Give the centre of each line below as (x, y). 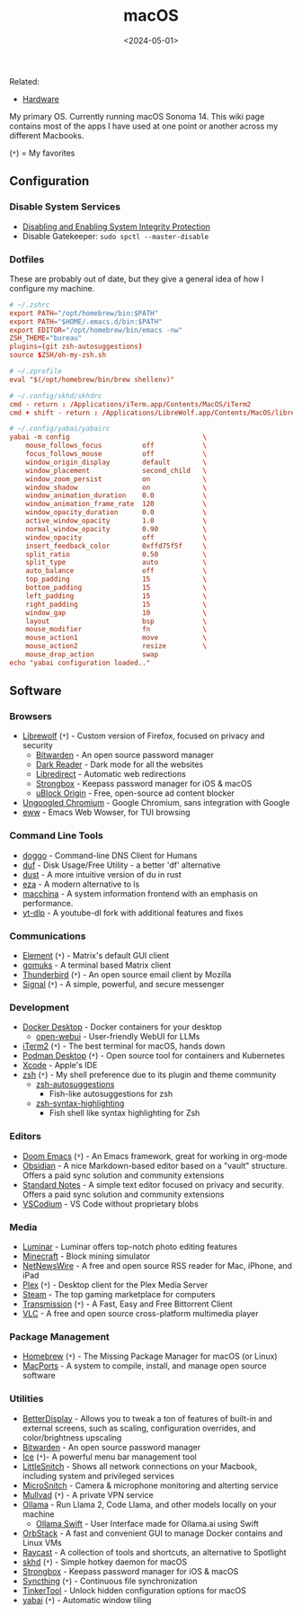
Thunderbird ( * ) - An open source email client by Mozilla (127, 975)
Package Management (59, 1336)
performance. (48, 903)
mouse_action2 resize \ (116, 646)
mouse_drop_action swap (92, 655)
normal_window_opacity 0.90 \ (116, 529)
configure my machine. (52, 288)
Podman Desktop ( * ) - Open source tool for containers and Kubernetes (154, 1056)
